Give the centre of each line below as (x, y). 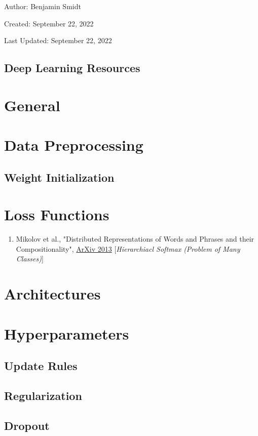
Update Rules (41, 366)
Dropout (27, 425)
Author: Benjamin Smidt (43, 6)
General (32, 105)
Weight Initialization (59, 177)
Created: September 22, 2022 (49, 23)
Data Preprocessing (74, 145)
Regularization (43, 395)
